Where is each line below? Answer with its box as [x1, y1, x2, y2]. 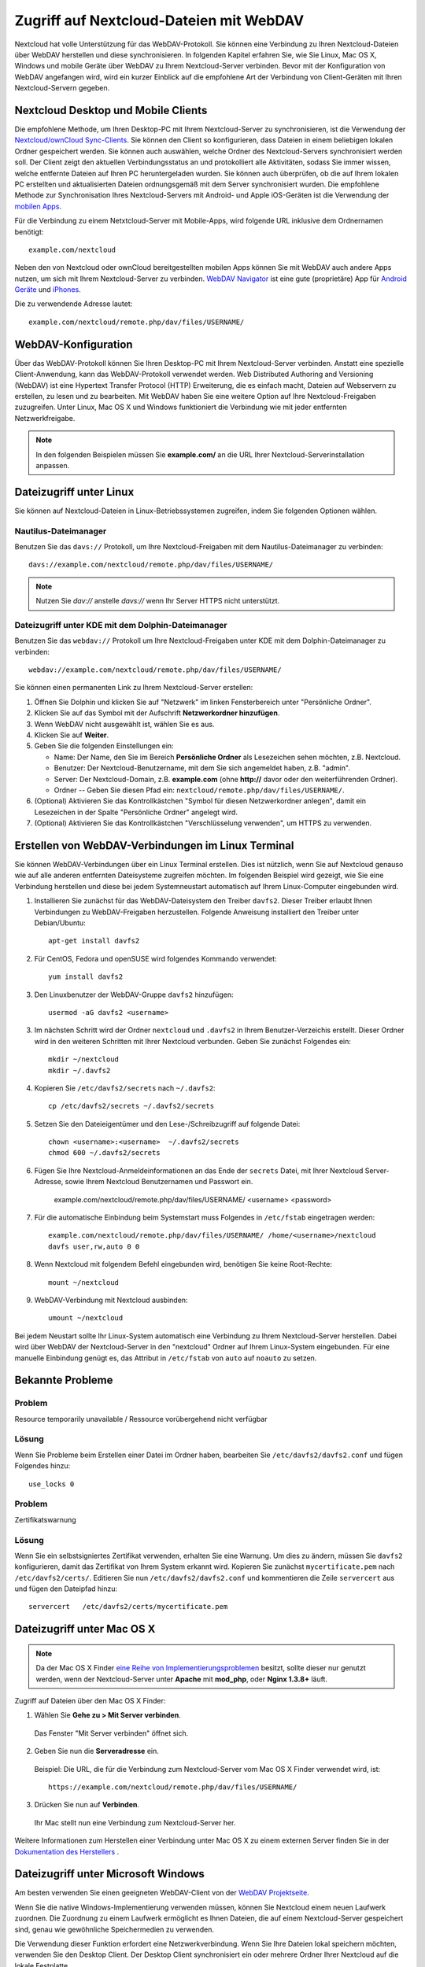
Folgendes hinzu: [14, 1461, 71, 1471]
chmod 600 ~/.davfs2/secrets [48, 1149, 161, 1157]
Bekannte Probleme [14, 1374, 113, 1387]
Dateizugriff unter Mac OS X [14, 1622, 156, 1636]
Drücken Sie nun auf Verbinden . [34, 1800, 140, 1810]
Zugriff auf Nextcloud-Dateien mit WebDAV [14, 12, 305, 29]
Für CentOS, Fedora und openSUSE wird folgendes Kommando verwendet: [34, 954, 277, 963]
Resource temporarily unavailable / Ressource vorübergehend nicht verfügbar [14, 1414, 268, 1423]
